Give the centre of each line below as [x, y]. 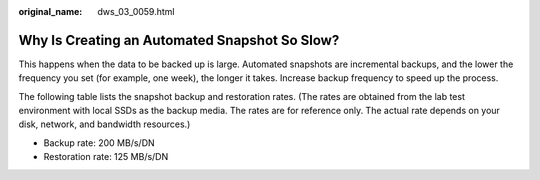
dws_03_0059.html [136, 11]
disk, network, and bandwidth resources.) [104, 124]
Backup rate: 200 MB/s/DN [99, 142]
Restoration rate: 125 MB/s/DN [106, 157]
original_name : [50, 11]
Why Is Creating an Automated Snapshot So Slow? [179, 40]
